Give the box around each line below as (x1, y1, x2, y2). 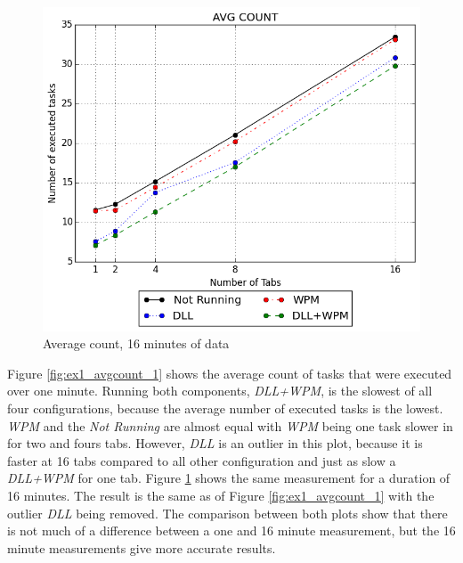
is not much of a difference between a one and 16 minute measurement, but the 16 (7, 521, 456, 540)
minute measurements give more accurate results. (7, 538, 276, 557)
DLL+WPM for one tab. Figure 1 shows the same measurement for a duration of (7, 469, 451, 487)
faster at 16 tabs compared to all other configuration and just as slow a (7, 451, 396, 469)
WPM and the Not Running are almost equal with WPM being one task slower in (7, 416, 453, 435)
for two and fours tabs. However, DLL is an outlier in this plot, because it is (7, 434, 423, 453)
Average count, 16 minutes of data (43, 334, 230, 353)
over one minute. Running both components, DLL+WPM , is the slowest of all (7, 381, 433, 400)
